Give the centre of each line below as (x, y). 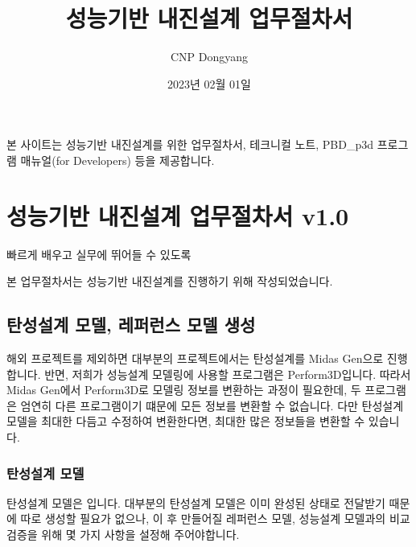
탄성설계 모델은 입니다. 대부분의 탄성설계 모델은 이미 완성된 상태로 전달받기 (196, 502)
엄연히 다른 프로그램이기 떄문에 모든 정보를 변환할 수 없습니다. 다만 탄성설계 (212, 405)
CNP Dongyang (209, 57)
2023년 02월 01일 (209, 83)
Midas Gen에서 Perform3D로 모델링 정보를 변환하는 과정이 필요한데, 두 (184, 390)
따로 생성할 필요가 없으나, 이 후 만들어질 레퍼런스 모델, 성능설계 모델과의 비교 (215, 518)
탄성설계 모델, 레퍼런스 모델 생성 (131, 325)
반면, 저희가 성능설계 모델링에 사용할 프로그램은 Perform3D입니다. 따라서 (228, 374)
